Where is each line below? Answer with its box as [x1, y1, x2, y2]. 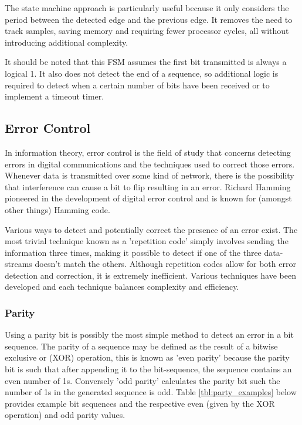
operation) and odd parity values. [5, 409, 125, 421]
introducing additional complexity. [5, 36, 128, 48]
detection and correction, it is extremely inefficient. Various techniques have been [5, 269, 296, 281]
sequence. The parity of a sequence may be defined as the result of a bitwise [5, 340, 278, 352]
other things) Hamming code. [5, 203, 110, 215]
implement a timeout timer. [5, 90, 104, 102]
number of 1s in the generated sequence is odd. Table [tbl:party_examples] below [5, 386, 297, 398]
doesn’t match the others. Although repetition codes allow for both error [35, 258, 296, 270]
